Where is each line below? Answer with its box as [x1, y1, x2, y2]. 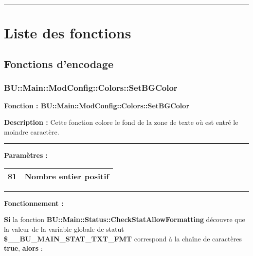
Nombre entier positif [24, 170, 109, 182]
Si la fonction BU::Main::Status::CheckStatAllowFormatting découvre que [4, 214, 245, 224]
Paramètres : [4, 150, 48, 160]
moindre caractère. [4, 126, 59, 137]
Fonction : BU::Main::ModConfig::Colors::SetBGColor [4, 101, 190, 111]
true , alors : [4, 243, 43, 253]
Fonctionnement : [4, 198, 64, 208]
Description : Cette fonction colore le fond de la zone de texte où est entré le [4, 117, 238, 127]
